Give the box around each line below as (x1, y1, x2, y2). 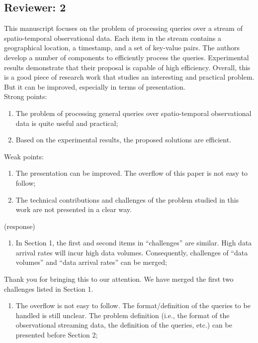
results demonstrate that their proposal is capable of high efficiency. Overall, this (4, 62, 251, 72)
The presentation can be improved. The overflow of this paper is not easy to (15, 168, 248, 178)
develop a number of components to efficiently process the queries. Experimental (4, 52, 249, 62)
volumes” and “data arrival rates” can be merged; (15, 257, 167, 267)
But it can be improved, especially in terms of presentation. (4, 81, 185, 92)
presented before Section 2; (15, 330, 98, 340)
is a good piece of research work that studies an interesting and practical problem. (4, 72, 255, 82)
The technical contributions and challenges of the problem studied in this (15, 194, 239, 205)
